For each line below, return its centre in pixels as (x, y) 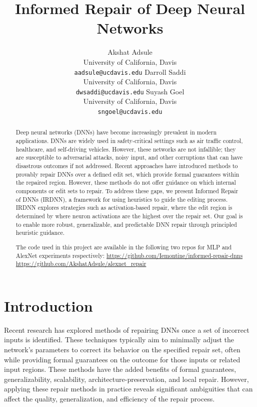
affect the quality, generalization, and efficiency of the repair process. (109, 398)
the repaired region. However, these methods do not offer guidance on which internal (126, 182)
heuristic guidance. (40, 233)
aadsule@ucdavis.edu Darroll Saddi (130, 72)
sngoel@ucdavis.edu (130, 112)
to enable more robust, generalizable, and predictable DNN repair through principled (126, 224)
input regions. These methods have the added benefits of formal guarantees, (120, 369)
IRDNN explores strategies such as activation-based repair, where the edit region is (124, 208)
